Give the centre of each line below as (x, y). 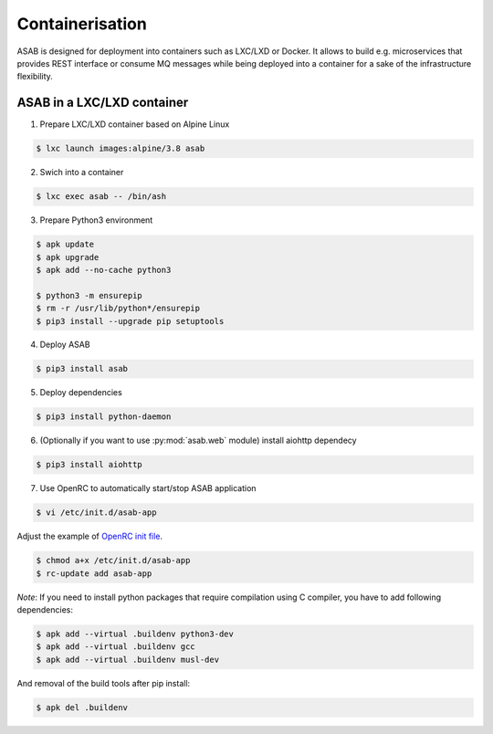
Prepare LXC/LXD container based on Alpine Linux (135, 124)
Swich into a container (82, 173)
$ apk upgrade (68, 257)
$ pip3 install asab (82, 369)
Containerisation (82, 24)
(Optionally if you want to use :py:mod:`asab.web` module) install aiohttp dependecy (198, 440)
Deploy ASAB (65, 345)
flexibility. (35, 77)
